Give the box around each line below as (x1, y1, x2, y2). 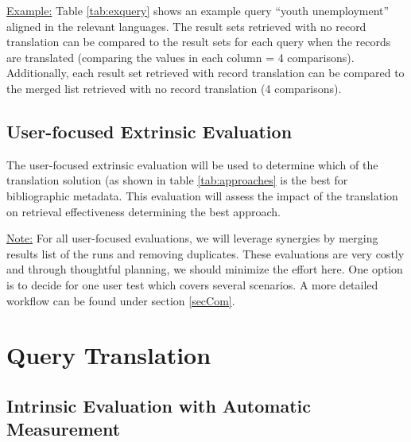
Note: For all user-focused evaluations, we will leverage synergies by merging (6, 230, 378, 246)
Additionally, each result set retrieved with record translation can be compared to (6, 64, 405, 81)
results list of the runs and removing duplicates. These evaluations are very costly (6, 245, 405, 262)
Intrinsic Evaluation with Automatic (6, 393, 311, 417)
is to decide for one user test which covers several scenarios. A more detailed (6, 276, 378, 293)
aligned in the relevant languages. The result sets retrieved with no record (6, 17, 366, 34)
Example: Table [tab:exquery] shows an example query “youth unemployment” (6, 2, 390, 18)
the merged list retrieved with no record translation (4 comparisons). (6, 79, 342, 96)
